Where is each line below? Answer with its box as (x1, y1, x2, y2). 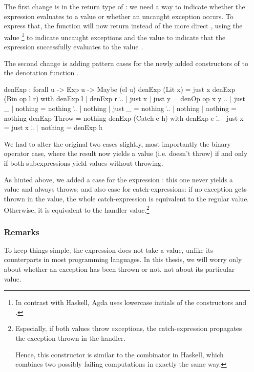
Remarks (4, 225, 40, 238)
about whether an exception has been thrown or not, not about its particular (4, 264, 235, 274)
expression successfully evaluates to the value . (4, 42, 144, 52)
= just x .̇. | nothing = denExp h (4, 122, 103, 132)
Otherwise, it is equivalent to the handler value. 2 (4, 203, 149, 215)
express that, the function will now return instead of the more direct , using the (4, 21, 243, 31)
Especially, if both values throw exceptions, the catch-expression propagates (15, 323, 242, 333)
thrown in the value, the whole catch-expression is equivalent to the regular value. (4, 193, 249, 203)
